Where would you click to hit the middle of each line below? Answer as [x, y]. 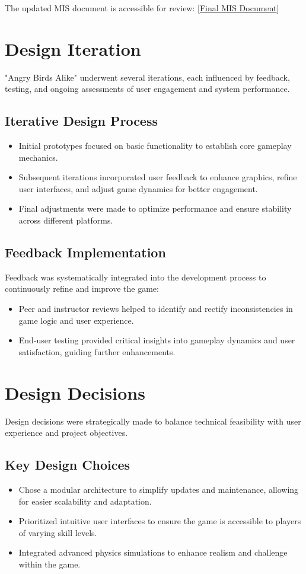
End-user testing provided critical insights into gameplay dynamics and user [157, 340]
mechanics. [38, 157]
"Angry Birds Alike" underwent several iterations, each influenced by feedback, [147, 77]
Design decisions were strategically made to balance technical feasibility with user [153, 421]
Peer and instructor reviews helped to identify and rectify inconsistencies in [156, 309]
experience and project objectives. [66, 433]
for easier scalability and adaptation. [85, 501]
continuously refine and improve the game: [82, 288]
